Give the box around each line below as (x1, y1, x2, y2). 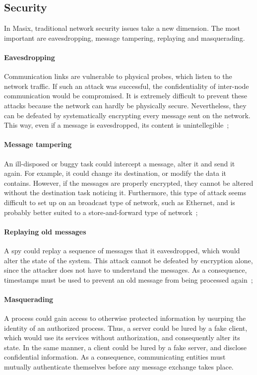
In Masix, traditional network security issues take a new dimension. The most (4, 23, 240, 33)
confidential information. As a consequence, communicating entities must (4, 352, 226, 362)
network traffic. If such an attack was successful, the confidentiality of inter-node (4, 80, 249, 91)
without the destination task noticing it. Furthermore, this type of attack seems (4, 187, 246, 198)
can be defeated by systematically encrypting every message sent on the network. (4, 110, 251, 120)
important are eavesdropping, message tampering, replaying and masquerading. (4, 32, 245, 43)
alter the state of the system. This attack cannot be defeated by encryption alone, (4, 255, 253, 265)
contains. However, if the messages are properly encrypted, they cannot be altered (4, 177, 254, 188)
